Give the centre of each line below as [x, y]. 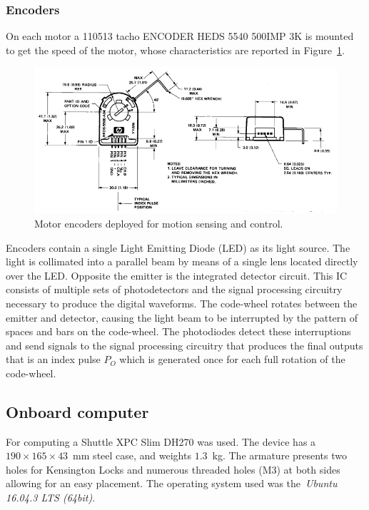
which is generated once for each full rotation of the [232, 359]
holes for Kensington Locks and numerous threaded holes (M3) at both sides [173, 469]
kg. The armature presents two [280, 455]
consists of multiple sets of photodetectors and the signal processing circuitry [174, 289]
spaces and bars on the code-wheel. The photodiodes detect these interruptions [178, 331]
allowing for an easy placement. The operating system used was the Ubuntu [172, 483]
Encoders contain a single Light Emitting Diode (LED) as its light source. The [178, 247]
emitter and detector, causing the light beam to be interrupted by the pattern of [182, 317]
